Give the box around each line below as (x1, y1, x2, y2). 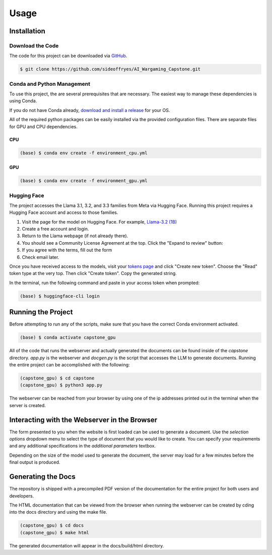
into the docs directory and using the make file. (9, 509, 108, 515)
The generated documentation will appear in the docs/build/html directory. (9, 542, 164, 548)
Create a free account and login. (22, 226, 89, 232)
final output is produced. (9, 459, 60, 465)
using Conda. (9, 98, 37, 104)
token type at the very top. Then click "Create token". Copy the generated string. (9, 270, 177, 276)
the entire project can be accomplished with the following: (9, 362, 130, 368)
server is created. (9, 402, 46, 408)
